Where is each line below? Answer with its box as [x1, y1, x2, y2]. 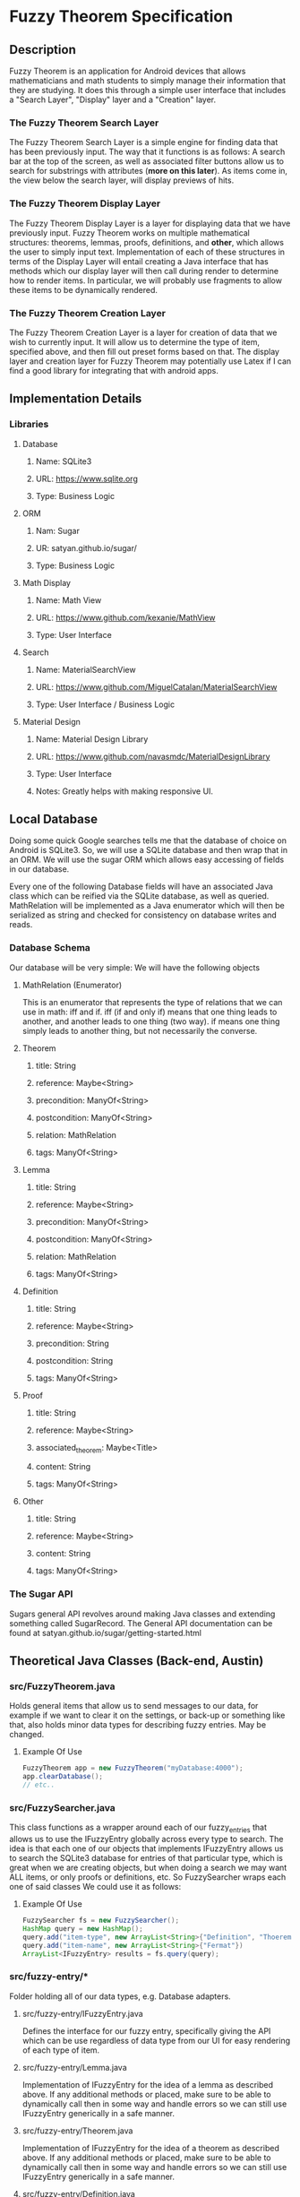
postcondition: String [35, 1355, 114, 1366]
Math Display [21, 577, 72, 588]
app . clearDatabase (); [21, 1772, 104, 1781]
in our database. [9, 864, 70, 874]
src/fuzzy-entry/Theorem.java [21, 2125, 133, 2136]
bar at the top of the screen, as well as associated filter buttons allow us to [9, 156, 285, 167]
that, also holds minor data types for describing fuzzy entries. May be [9, 1719, 267, 1730]
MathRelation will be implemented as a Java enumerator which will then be [9, 900, 285, 911]
